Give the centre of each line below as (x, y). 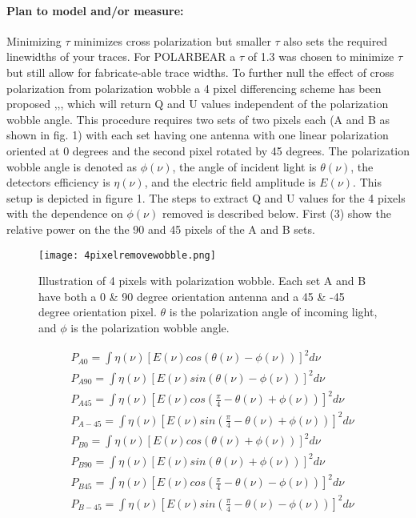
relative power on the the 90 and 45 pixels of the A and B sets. (161, 229)
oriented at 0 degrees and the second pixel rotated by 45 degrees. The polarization (208, 150)
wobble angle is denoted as (72, 166)
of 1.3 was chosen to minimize (321, 56)
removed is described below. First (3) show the (276, 213)
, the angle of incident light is (244, 166)
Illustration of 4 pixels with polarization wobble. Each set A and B (202, 281)
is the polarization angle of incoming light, (273, 312)
